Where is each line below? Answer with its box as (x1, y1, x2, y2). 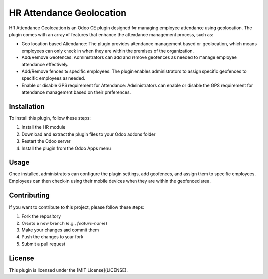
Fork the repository (21, 213, 61, 219)
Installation (9, 102, 45, 111)
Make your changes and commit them (21, 227, 99, 233)
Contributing (9, 191, 50, 199)
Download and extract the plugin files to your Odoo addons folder (21, 131, 156, 137)
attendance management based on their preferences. (21, 89, 131, 95)
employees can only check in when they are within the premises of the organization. (21, 48, 194, 54)
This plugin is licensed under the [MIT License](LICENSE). (9, 267, 128, 273)
